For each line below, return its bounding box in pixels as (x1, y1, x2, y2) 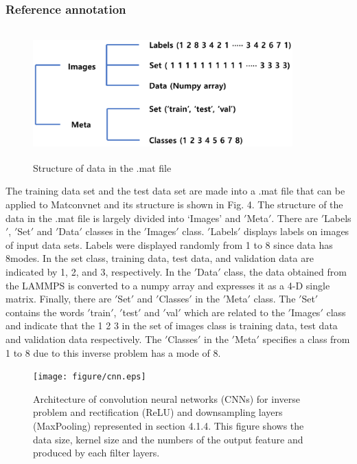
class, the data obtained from (224, 264, 347, 278)
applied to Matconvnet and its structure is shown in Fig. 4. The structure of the (5, 197, 343, 211)
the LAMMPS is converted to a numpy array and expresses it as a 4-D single (5, 278, 330, 292)
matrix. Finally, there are (5, 291, 112, 306)
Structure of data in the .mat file (33, 160, 172, 175)
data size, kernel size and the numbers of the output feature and (33, 432, 303, 446)
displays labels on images (244, 224, 349, 239)
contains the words (5, 305, 84, 319)
